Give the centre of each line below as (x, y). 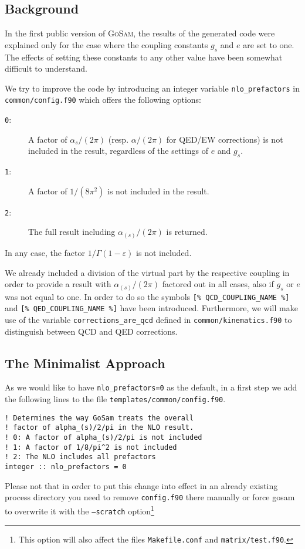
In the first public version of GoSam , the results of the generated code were (140, 33)
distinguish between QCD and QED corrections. (91, 331)
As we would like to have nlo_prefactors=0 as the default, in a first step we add (151, 387)
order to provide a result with (58, 284)
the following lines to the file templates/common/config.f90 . (115, 399)
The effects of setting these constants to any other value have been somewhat (144, 57)
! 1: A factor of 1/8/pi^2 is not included (91, 447)
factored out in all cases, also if (218, 284)
